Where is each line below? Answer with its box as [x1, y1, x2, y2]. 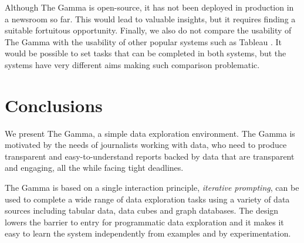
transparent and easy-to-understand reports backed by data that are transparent [5, 150, 295, 162]
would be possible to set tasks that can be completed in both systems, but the [5, 47, 286, 59]
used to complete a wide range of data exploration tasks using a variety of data [5, 193, 290, 205]
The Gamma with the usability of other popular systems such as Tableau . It [5, 35, 282, 48]
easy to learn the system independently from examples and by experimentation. [5, 227, 291, 239]
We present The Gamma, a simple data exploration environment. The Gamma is [5, 127, 295, 139]
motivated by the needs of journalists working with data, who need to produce [5, 139, 287, 151]
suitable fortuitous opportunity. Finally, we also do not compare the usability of [5, 24, 292, 36]
